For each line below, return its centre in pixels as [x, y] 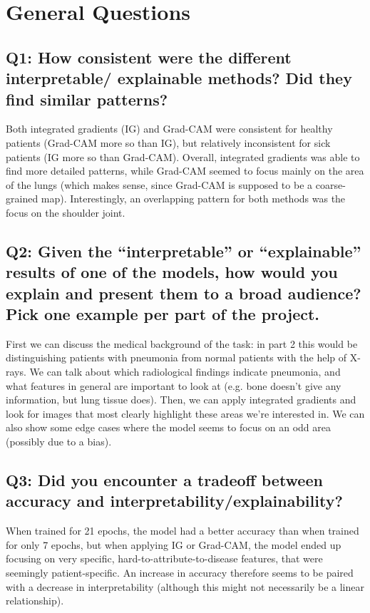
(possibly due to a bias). [59, 442]
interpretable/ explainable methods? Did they [179, 78]
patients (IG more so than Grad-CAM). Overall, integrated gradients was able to [183, 156]
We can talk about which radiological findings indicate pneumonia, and [185, 372]
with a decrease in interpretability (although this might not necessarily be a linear [185, 586]
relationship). [35, 601]
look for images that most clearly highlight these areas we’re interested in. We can [185, 413]
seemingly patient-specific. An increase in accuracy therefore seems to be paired [180, 573]
